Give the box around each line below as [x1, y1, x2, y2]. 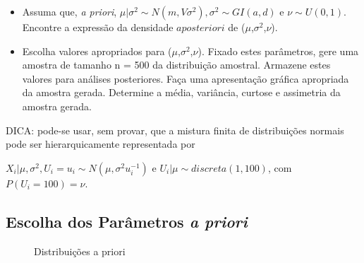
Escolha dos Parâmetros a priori [6, 210, 248, 232]
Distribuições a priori [34, 243, 126, 258]
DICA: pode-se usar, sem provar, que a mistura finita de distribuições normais [6, 122, 344, 137]
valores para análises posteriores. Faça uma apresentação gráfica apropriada [22, 71, 349, 86]
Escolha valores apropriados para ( [22, 43, 172, 58]
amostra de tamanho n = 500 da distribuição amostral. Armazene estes [22, 57, 331, 72]
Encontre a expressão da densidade [22, 20, 174, 34]
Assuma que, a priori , [22, 4, 117, 18]
